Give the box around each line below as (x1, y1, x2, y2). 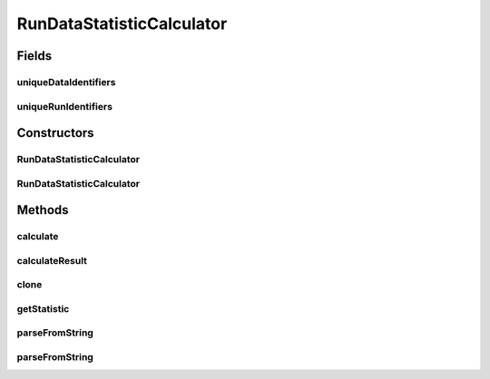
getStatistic (16, 302, 70, 315)
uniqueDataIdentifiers (16, 75, 116, 88)
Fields (16, 48, 53, 63)
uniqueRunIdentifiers (16, 100, 113, 112)
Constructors (16, 125, 94, 141)
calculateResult (16, 254, 88, 267)
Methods (16, 202, 69, 218)
